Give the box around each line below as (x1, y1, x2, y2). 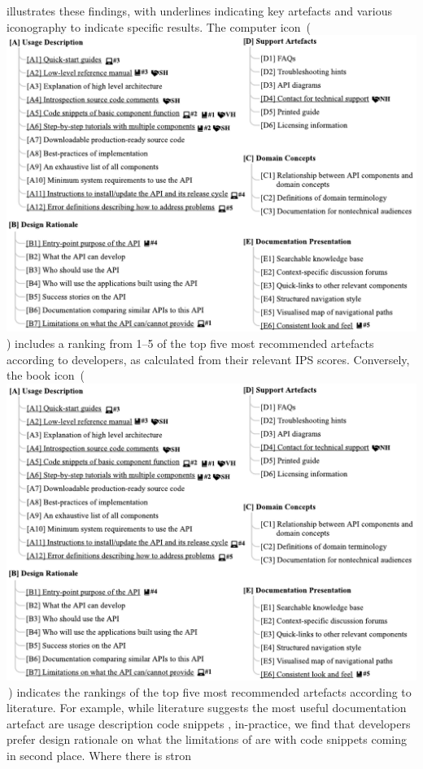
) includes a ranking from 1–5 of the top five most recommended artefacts (7, 334, 374, 351)
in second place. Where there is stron (7, 746, 192, 763)
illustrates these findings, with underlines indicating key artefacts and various (7, 2, 393, 19)
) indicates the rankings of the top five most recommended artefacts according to (8, 683, 412, 700)
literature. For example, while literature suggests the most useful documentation (7, 699, 407, 716)
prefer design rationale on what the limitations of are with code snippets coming (7, 731, 408, 748)
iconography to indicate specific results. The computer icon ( (7, 18, 312, 35)
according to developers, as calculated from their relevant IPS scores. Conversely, (7, 350, 410, 367)
